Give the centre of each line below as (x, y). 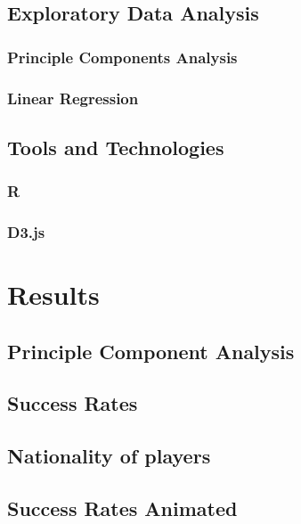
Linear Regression (73, 98)
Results (53, 295)
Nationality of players (109, 456)
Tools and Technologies (116, 147)
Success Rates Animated (122, 508)
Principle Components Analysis (122, 57)
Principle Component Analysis (151, 351)
